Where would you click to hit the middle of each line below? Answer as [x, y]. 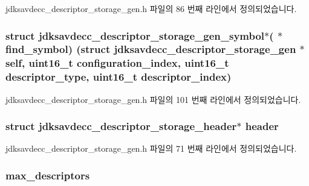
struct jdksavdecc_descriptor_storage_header [121, 126]
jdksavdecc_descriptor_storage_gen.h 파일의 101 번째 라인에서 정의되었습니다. [153, 99]
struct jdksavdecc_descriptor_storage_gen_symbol [135, 35]
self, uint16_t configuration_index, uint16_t [117, 63]
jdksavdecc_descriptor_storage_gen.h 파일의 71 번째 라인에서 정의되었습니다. [151, 148]
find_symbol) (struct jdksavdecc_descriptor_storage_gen [151, 49]
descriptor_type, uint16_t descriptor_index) [119, 77]
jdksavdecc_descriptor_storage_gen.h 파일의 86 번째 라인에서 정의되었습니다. [151, 8]
